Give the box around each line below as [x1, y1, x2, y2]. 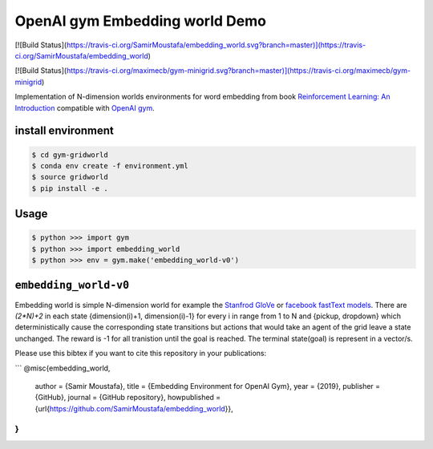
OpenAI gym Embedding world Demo [14, 12, 266, 30]
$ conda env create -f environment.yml [31, 161, 188, 170]
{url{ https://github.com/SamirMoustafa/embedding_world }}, [34, 403, 234, 413]
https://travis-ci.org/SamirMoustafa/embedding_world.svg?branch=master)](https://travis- [66, 40, 366, 50]
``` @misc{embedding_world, [14, 363, 111, 373]
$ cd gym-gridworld [31, 150, 108, 160]
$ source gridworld [31, 172, 108, 182]
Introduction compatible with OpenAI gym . [14, 103, 156, 112]
